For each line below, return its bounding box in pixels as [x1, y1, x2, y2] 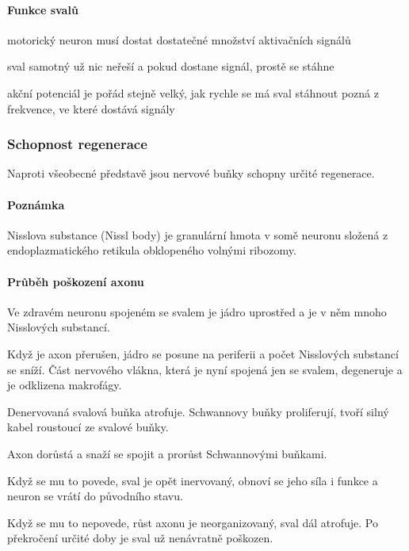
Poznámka [7, 196, 65, 212]
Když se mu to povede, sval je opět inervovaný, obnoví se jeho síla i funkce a [7, 472, 378, 488]
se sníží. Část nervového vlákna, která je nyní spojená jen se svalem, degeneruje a [7, 361, 403, 377]
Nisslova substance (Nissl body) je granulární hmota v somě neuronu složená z [7, 226, 388, 243]
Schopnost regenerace [7, 134, 147, 154]
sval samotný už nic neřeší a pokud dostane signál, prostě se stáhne [7, 58, 334, 75]
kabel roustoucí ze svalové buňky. [7, 419, 169, 435]
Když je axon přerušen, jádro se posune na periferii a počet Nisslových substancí [7, 345, 399, 362]
